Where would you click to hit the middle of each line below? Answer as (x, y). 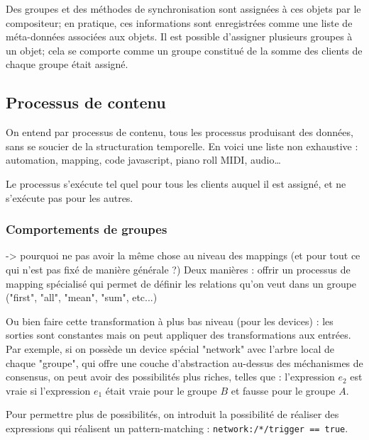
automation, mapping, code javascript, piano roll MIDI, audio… (143, 160)
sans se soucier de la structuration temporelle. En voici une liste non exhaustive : (182, 146)
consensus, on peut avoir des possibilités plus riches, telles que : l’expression (170, 377)
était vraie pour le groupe (161, 390)
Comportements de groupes (87, 229)
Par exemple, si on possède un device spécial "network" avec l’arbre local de (170, 348)
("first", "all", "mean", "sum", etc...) (82, 297)
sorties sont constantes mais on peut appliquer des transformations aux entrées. (178, 335)
